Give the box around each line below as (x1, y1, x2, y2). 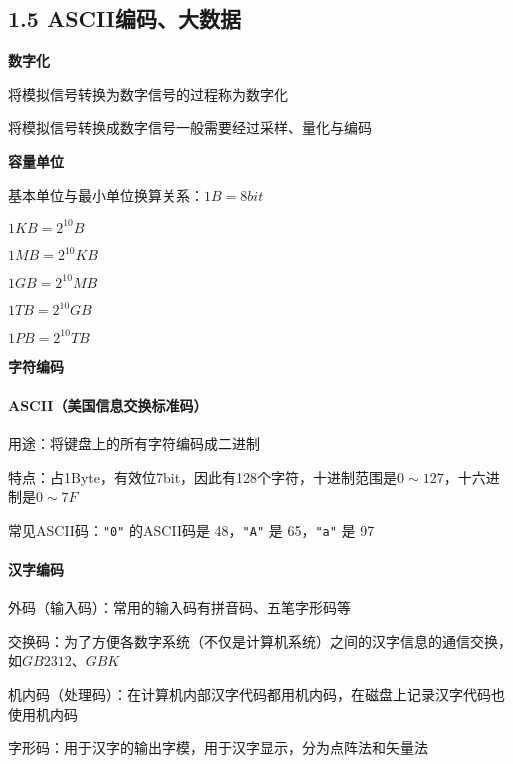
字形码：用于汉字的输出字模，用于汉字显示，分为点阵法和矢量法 (8, 737, 428, 758)
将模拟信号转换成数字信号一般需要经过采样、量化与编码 (8, 117, 372, 138)
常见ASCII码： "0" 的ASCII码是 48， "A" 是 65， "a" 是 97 (8, 519, 375, 540)
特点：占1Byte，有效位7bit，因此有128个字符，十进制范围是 (8, 466, 398, 487)
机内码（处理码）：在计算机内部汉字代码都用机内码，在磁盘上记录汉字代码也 (8, 684, 505, 705)
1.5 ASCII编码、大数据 (8, 3, 241, 34)
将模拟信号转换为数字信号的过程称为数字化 (8, 83, 288, 104)
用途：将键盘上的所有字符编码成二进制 (8, 433, 260, 454)
